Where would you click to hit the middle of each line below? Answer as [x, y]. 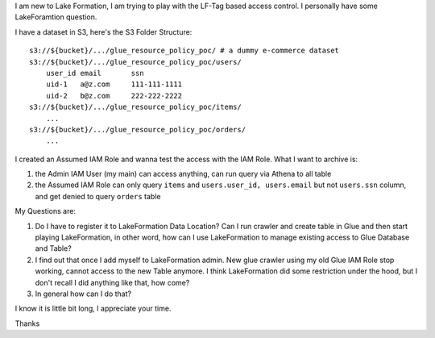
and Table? [53, 248]
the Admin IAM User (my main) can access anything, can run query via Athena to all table [183, 174]
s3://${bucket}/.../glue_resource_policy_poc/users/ [135, 62]
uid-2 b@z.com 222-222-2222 [114, 96]
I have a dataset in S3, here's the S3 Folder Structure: [104, 31]
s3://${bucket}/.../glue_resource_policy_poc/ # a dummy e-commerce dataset [184, 51]
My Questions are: [46, 211]
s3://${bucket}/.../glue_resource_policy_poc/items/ [135, 107]
